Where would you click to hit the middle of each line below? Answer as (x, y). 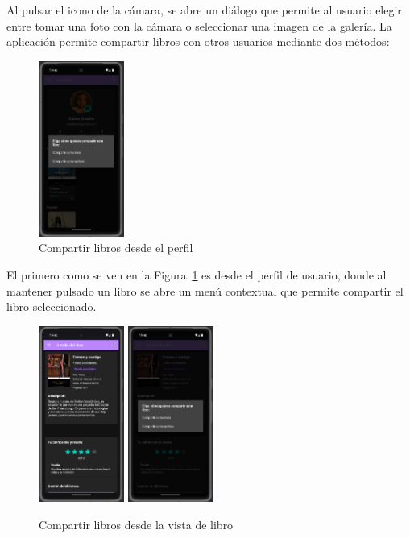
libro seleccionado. (52, 306)
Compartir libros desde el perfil (116, 248)
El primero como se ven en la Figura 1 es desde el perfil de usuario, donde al (197, 275)
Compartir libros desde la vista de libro (136, 524)
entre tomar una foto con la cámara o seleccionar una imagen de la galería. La (199, 25)
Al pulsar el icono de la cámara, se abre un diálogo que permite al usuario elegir (204, 10)
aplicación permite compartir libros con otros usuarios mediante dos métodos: (198, 41)
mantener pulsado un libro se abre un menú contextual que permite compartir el (205, 290)
